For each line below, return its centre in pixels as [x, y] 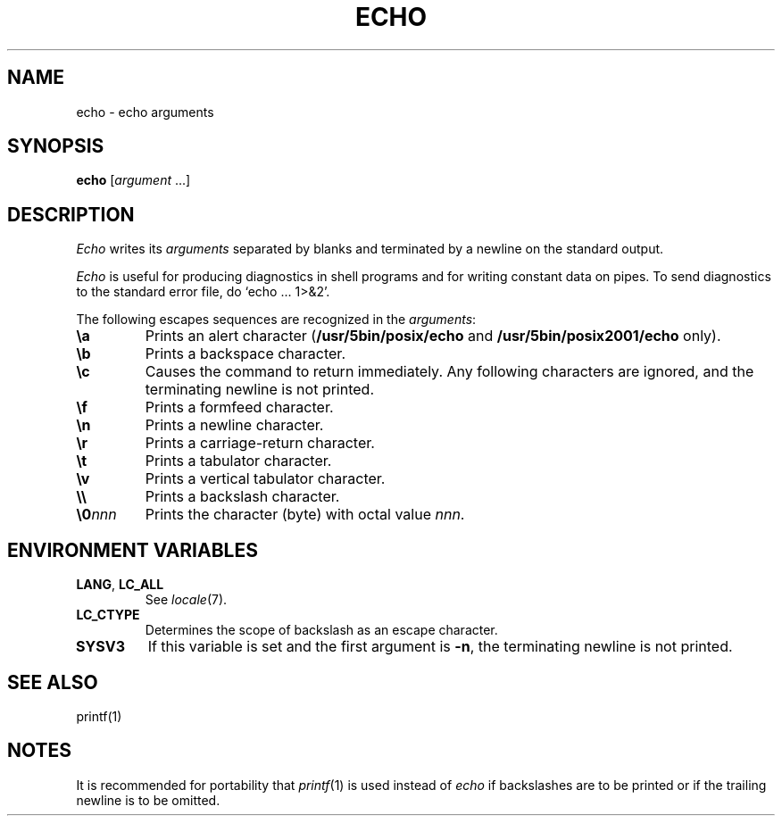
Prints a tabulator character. [238, 461]
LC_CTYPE [108, 615]
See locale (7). [186, 600]
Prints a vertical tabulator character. [265, 479]
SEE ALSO [53, 682]
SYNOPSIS [56, 146]
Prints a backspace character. [245, 354]
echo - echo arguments [145, 112]
